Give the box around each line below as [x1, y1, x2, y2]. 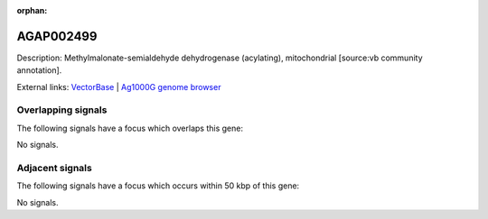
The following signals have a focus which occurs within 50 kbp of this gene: [16, 180, 300, 191]
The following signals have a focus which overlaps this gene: [16, 123, 244, 133]
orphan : [16, 5, 48, 15]
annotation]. [16, 65, 62, 76]
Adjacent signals [16, 161, 92, 174]
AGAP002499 [16, 28, 98, 44]
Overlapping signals [16, 104, 108, 116]
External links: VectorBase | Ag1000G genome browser [16, 81, 221, 92]
